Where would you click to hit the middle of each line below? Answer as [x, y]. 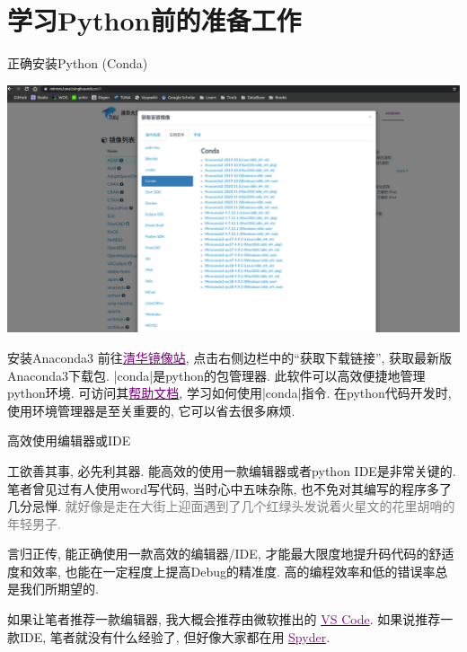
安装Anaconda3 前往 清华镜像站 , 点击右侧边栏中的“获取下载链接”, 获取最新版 [230, 357]
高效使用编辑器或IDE [69, 441]
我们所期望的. [59, 589]
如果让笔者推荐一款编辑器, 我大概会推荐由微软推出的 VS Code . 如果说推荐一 [230, 619]
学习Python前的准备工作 [154, 20]
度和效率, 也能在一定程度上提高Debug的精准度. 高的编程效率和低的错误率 [221, 571]
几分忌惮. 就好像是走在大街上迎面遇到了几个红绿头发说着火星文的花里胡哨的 [231, 506]
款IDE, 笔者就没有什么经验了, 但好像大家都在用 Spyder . [169, 636]
